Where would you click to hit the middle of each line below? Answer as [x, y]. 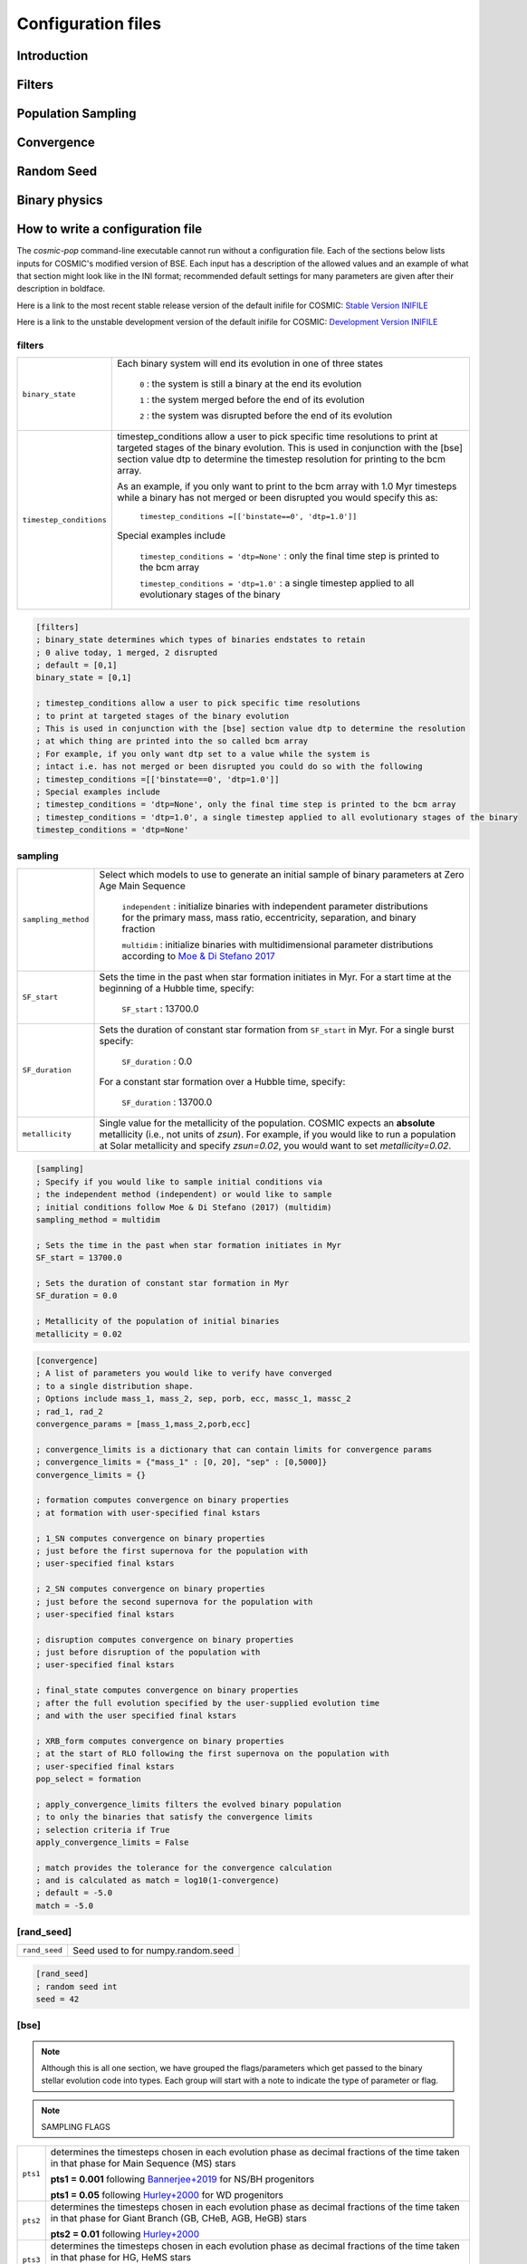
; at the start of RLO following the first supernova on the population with [212, 1754]
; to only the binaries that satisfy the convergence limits [174, 1817]
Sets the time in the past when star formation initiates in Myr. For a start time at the [275, 976]
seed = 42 [57, 1999]
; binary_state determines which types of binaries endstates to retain [201, 640]
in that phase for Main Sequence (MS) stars [143, 2163]
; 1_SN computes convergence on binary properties [151, 1538]
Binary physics [60, 201]
